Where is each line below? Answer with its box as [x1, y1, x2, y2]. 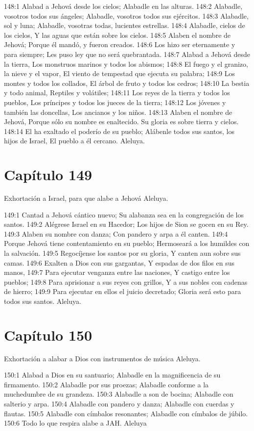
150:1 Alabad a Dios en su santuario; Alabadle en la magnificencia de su [4, 370, 221, 380]
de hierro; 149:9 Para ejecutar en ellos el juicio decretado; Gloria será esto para [4, 286, 241, 296]
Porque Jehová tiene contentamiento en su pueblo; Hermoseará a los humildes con [4, 238, 250, 248]
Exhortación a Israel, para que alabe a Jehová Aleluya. [4, 193, 168, 203]
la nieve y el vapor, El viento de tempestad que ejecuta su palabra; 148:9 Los [4, 68, 235, 79]
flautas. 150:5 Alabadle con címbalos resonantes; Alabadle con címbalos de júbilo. [4, 408, 248, 418]
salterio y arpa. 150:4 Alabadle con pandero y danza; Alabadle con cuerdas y [4, 399, 234, 409]
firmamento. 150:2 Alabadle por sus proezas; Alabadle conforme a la [4, 379, 209, 389]
